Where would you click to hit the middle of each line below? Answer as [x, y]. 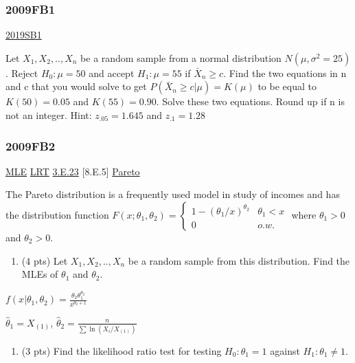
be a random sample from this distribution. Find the [239, 260]
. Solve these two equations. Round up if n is [250, 101]
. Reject [22, 73]
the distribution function [57, 214]
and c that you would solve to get [76, 86]
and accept [112, 73]
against [285, 350]
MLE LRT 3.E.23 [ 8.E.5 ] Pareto [73, 171]
